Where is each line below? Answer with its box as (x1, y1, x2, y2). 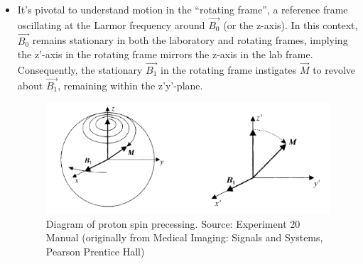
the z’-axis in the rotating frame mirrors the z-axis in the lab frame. (17, 47, 313, 62)
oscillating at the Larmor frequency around (17, 17, 205, 32)
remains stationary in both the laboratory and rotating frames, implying (32, 33, 348, 48)
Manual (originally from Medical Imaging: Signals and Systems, (45, 230, 323, 245)
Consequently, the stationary (17, 62, 143, 77)
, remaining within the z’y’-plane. (58, 77, 203, 92)
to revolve (313, 62, 356, 77)
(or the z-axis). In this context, (223, 17, 358, 32)
